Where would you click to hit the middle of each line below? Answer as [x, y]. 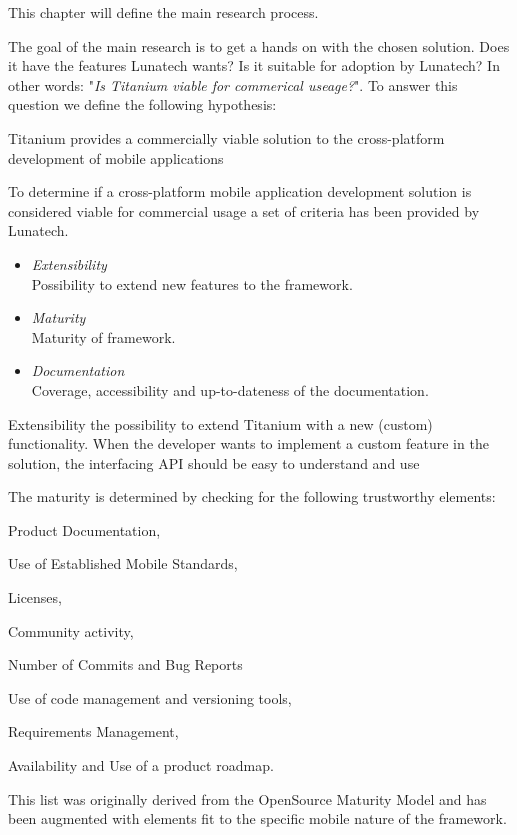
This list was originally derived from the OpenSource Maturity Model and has [247, 798]
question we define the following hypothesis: [142, 104]
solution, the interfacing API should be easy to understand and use [214, 462]
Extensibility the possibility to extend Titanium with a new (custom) [220, 423]
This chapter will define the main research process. [163, 12]
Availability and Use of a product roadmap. [141, 765]
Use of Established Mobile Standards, [123, 563]
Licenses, [35, 597]
